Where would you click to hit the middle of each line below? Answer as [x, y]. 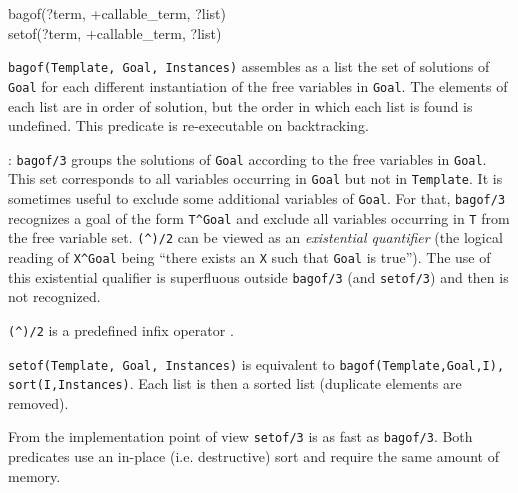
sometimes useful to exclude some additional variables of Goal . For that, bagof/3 [257, 198]
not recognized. [54, 296]
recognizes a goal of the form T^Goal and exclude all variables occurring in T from [259, 217]
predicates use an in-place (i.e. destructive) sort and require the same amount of [253, 456]
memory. [34, 475]
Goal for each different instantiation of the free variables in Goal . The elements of [258, 85]
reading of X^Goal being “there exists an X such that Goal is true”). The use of [249, 256]
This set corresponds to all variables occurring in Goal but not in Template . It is [255, 178]
